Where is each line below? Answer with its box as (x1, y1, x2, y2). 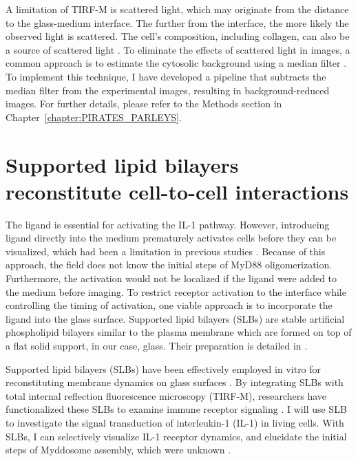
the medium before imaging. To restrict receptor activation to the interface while (6, 284, 346, 299)
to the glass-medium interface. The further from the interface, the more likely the (6, 15, 349, 30)
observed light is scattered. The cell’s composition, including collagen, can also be (6, 29, 350, 43)
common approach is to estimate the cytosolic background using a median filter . (6, 56, 347, 70)
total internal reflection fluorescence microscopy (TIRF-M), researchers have (6, 388, 327, 403)
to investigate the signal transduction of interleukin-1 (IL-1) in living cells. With (6, 415, 344, 429)
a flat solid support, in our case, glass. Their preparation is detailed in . (6, 339, 308, 352)
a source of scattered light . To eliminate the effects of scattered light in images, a (6, 42, 350, 56)
